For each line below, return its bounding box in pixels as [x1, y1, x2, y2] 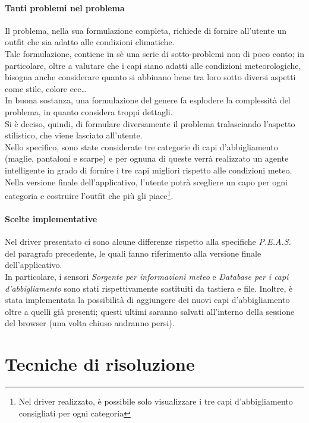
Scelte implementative [5, 212, 97, 225]
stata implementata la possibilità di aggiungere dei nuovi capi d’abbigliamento [5, 293, 290, 306]
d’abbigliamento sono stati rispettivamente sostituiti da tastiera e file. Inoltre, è [5, 282, 293, 294]
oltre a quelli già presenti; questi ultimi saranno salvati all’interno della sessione [5, 305, 295, 317]
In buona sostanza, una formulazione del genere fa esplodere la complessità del [5, 94, 291, 106]
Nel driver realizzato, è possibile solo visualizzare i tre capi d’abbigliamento [18, 395, 293, 408]
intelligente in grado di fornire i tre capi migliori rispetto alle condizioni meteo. [5, 163, 292, 176]
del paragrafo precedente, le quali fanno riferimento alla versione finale [5, 247, 261, 259]
